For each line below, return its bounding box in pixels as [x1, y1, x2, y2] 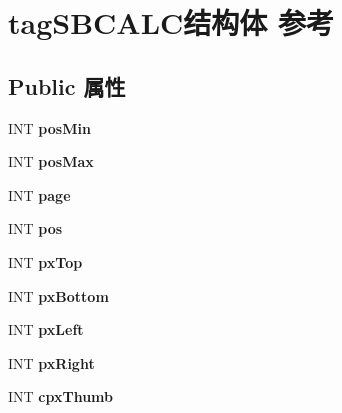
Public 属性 [8, 70, 126, 101]
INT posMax [8, 151, 94, 172]
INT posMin [8, 117, 91, 138]
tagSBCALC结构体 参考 [8, 2, 335, 43]
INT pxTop [8, 251, 83, 272]
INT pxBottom [8, 285, 109, 306]
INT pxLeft [8, 319, 84, 340]
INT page [8, 184, 71, 205]
